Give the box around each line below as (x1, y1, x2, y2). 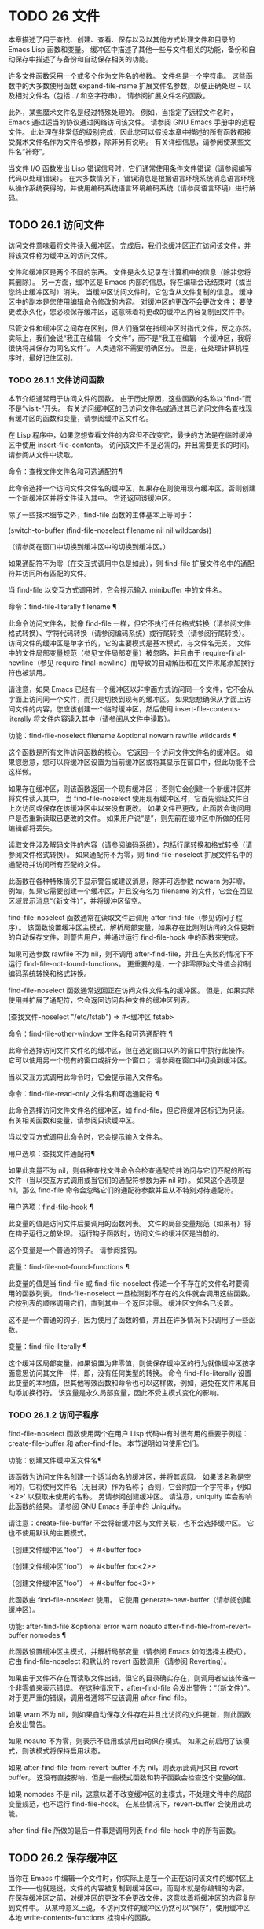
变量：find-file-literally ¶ (8, 1342, 88, 1351)
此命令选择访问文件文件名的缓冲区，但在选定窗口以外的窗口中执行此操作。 (8, 1046, 249, 1055)
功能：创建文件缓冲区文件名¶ (8, 1455, 102, 1465)
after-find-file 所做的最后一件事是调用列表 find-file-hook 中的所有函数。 (8, 1826, 240, 1835)
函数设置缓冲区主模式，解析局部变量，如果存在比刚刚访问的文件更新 (34, 922, 255, 933)
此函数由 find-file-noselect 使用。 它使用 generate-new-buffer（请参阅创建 (8, 1595, 251, 1605)
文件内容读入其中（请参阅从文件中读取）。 (40, 714, 175, 724)
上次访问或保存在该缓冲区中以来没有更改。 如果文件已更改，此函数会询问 (8, 804, 244, 813)
